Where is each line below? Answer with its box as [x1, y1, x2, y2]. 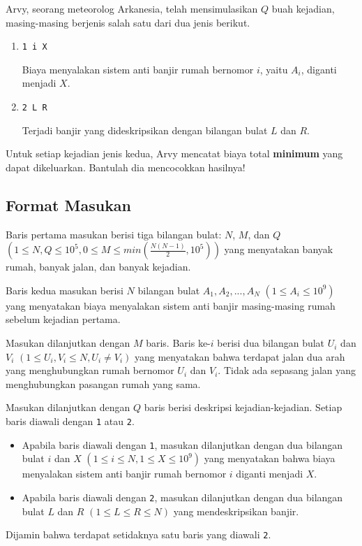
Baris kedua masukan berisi [6, 282, 123, 297]
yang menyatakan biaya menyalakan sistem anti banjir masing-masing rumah [6, 298, 335, 312]
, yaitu [259, 62, 288, 76]
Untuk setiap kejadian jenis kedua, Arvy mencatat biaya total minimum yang [6, 146, 343, 161]
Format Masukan [6, 194, 132, 215]
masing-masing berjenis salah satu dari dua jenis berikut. [6, 15, 250, 29]
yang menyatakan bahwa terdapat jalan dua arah [134, 349, 345, 364]
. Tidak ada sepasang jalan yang [218, 363, 356, 378]
